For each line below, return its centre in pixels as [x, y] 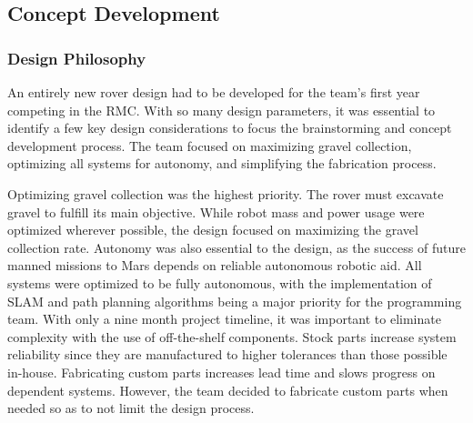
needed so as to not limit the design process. [131, 408]
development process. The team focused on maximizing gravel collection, [210, 145]
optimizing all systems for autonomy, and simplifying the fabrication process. [222, 163]
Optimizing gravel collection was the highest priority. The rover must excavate [226, 193]
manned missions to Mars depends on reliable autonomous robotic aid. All [215, 265]
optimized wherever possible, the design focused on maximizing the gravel [213, 230]
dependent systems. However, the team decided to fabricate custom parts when [228, 390]
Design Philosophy [77, 58]
